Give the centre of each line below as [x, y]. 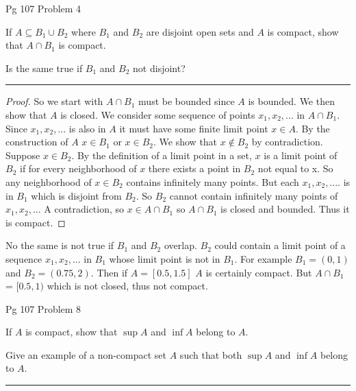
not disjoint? [159, 68]
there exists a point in [194, 168]
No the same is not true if [60, 245]
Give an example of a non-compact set [86, 354]
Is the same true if [44, 68]
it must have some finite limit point [194, 128]
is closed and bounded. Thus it [285, 209]
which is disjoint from [76, 195]
